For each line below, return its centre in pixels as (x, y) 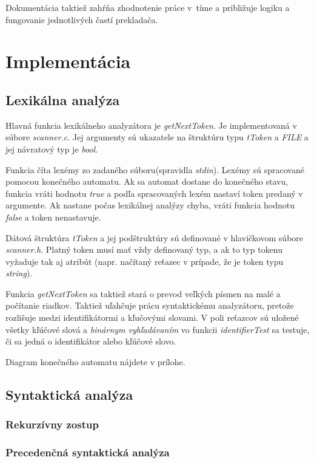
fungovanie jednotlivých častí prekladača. (82, 19)
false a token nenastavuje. (53, 217)
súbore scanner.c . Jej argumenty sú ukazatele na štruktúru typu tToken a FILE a (157, 137)
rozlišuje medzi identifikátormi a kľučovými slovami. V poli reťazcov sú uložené (152, 317)
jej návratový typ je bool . (52, 149)
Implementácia (68, 61)
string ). (19, 273)
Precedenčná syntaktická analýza (88, 452)
